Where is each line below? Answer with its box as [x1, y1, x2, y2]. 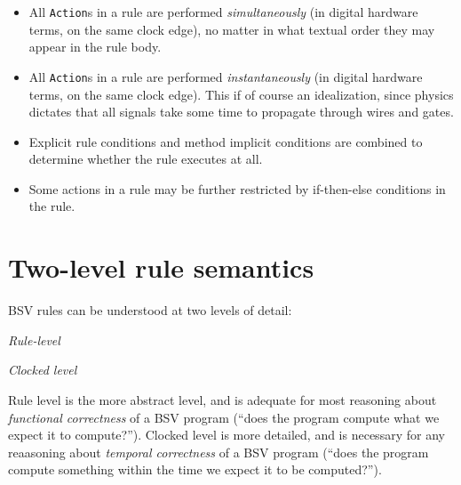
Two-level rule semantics [8, 249, 314, 286]
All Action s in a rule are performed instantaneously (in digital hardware [28, 67, 423, 85]
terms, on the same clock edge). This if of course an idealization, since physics [28, 85, 454, 103]
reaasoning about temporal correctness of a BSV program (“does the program [8, 442, 429, 461]
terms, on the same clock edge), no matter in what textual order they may [28, 20, 435, 38]
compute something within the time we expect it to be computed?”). [8, 460, 382, 479]
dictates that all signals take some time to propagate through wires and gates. [28, 102, 454, 121]
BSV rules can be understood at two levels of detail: [8, 301, 292, 319]
